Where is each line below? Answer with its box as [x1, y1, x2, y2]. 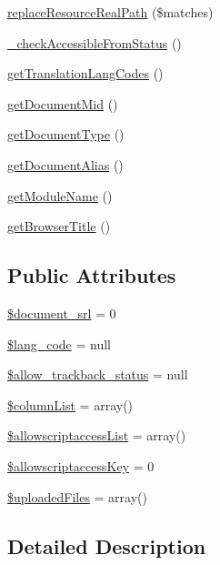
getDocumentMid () [7, 94, 118, 113]
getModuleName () [7, 186, 113, 205]
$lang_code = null [7, 334, 111, 353]
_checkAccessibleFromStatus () [7, 33, 182, 52]
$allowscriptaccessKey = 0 [7, 456, 155, 475]
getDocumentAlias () [7, 155, 124, 174]
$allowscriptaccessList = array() [7, 426, 186, 445]
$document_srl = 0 [7, 303, 116, 322]
